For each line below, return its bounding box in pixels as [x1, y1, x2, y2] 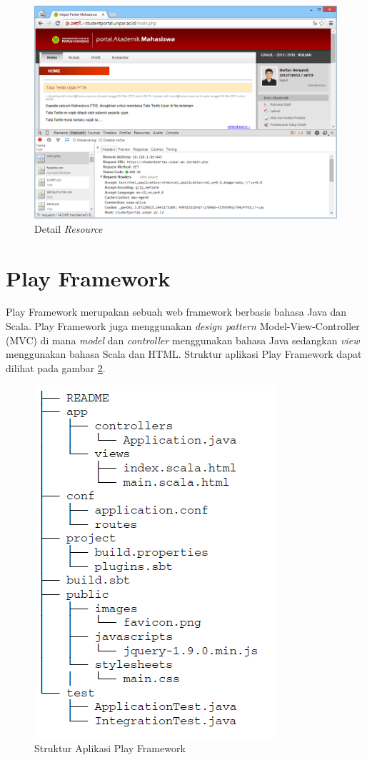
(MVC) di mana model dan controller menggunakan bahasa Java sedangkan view [6, 332, 360, 347]
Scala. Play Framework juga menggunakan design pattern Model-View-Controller [6, 319, 360, 334]
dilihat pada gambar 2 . [6, 360, 106, 375]
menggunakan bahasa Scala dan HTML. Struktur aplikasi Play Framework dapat [6, 346, 362, 361]
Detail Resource [34, 221, 103, 236]
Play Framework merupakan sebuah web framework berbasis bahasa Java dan [6, 304, 347, 319]
